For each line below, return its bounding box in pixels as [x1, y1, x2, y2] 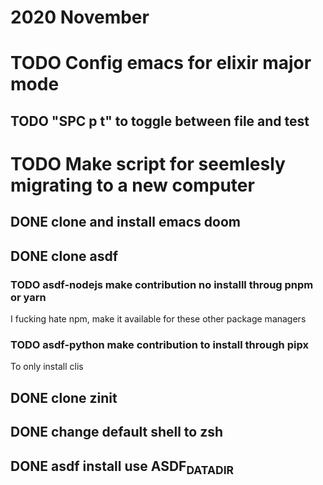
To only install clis [10, 361, 84, 373]
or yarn [10, 290, 47, 304]
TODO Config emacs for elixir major [10, 52, 312, 75]
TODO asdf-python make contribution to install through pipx [10, 337, 309, 351]
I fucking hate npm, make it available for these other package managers [10, 313, 307, 325]
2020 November [10, 6, 150, 29]
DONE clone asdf [10, 247, 119, 265]
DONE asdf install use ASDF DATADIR [10, 457, 235, 477]
